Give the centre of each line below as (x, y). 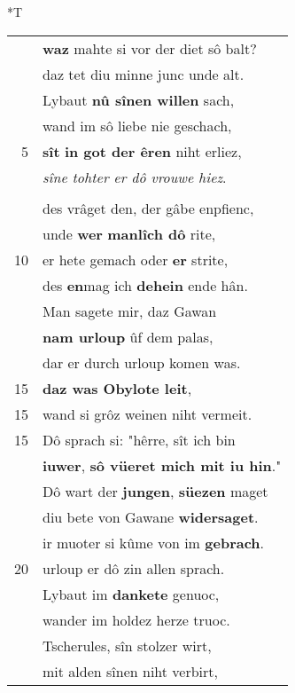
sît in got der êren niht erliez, (142, 151)
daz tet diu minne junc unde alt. (144, 74)
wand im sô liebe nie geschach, (137, 125)
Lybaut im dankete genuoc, (131, 594)
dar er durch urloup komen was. (142, 362)
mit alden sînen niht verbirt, (131, 671)
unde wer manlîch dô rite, (129, 233)
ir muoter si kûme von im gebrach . (154, 542)
